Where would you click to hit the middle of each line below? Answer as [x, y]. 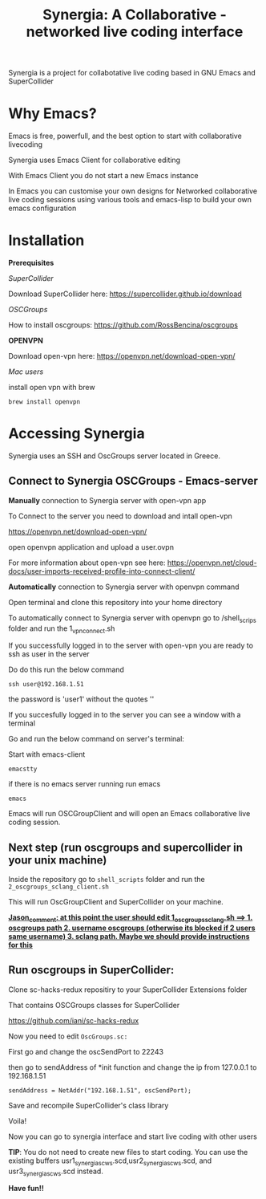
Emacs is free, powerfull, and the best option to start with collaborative [125, 136]
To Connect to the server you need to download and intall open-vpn [120, 516]
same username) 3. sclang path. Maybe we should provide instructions [129, 937]
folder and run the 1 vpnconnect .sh [62, 629]
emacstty [23, 769]
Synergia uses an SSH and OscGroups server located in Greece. [114, 456]
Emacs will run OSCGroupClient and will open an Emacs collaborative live [129, 814]
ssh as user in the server [49, 654]
